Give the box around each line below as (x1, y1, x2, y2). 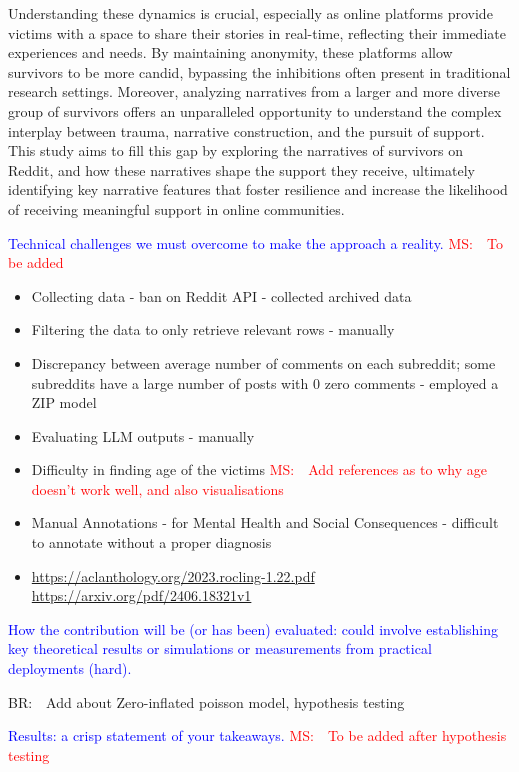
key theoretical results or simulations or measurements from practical (8, 638, 432, 659)
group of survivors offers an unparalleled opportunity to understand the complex (8, 100, 502, 121)
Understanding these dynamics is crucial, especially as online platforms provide (8, 3, 493, 23)
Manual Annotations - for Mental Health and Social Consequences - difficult (31, 512, 499, 533)
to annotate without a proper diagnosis (31, 532, 272, 553)
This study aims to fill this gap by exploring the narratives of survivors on (8, 140, 463, 161)
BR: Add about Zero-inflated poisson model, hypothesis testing (8, 691, 405, 712)
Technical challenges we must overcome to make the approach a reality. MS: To (8, 232, 503, 253)
